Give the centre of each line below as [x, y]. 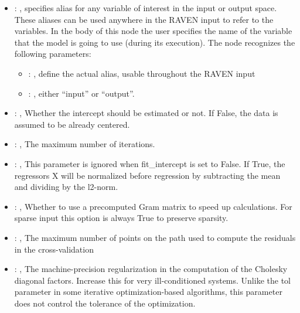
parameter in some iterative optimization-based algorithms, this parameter [148, 292]
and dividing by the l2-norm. [66, 187]
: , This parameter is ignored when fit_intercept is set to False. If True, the [150, 163]
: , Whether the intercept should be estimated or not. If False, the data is [146, 113]
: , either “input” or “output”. [81, 93]
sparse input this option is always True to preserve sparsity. [121, 218]
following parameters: [53, 54]
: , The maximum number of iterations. [85, 144]
